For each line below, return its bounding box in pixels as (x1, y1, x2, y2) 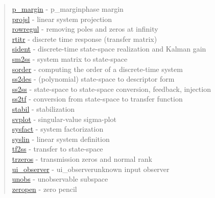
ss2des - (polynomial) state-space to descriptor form (12, 73, 175, 84)
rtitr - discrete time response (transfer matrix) (12, 33, 157, 44)
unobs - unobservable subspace (12, 174, 108, 184)
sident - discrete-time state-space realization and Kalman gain (12, 43, 206, 54)
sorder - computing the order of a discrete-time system (12, 63, 183, 74)
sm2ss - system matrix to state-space (12, 53, 128, 64)
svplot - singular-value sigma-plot (12, 113, 116, 124)
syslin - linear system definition (12, 133, 110, 144)
